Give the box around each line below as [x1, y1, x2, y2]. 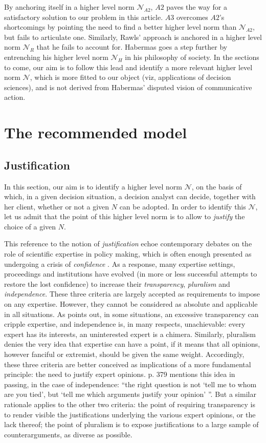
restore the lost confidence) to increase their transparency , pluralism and [4, 278, 230, 289]
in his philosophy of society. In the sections [125, 51, 259, 62]
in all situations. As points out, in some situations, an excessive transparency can [4, 308, 259, 319]
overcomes [176, 11, 208, 22]
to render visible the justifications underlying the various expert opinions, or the [4, 409, 256, 419]
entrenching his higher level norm [4, 51, 108, 62]
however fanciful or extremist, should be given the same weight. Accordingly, [4, 349, 245, 360]
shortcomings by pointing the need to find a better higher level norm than [4, 22, 237, 32]
